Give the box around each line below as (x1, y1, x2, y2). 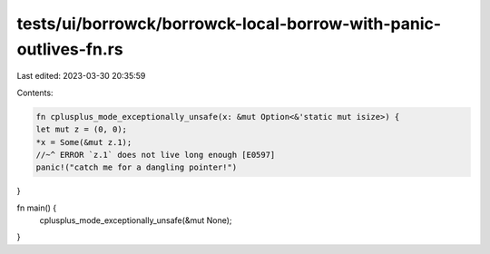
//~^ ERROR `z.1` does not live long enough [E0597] (35, 150, 276, 160)
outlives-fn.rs (16, 39, 123, 59)
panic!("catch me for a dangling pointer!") (35, 162, 238, 172)
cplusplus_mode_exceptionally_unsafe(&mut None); (39, 215, 232, 226)
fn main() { (16, 202, 57, 213)
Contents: (16, 87, 54, 98)
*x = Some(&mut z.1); (35, 137, 132, 147)
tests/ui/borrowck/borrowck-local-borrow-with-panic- (16, 14, 442, 34)
